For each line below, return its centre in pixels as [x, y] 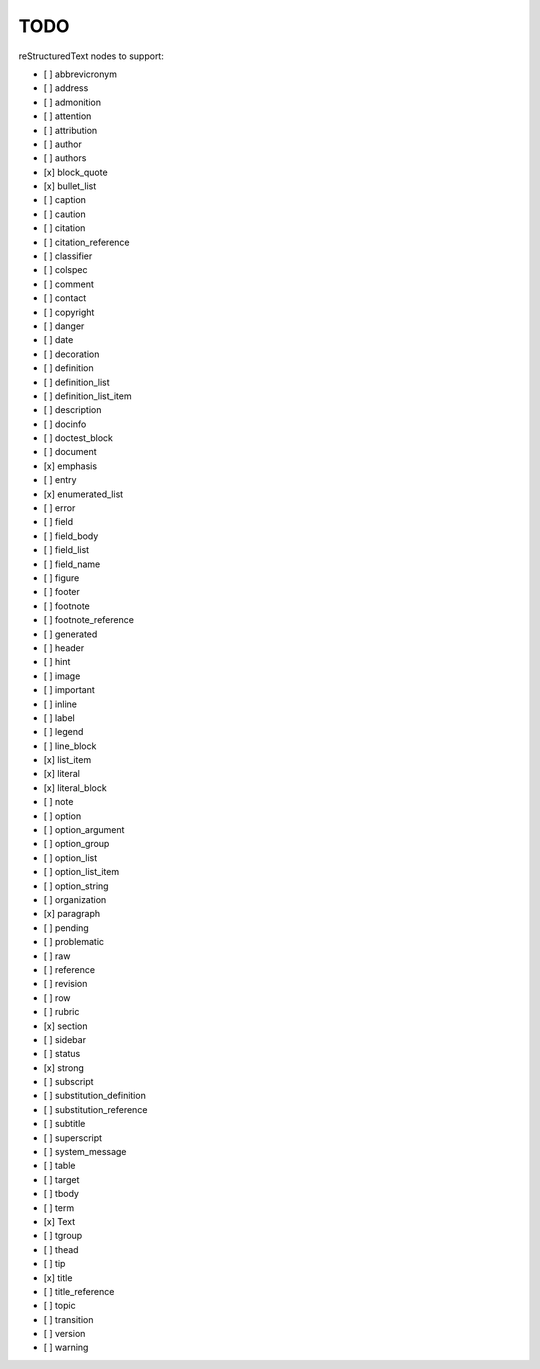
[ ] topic [59, 1306]
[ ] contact [65, 298]
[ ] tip [54, 1264]
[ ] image [62, 676]
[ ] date [58, 340]
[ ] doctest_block [78, 438]
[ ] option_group [76, 844]
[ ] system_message [85, 1152]
